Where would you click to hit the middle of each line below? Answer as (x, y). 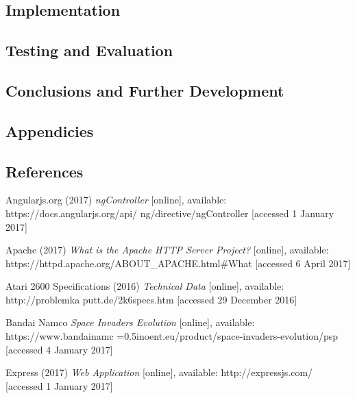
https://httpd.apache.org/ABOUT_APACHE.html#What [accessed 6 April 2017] (178, 263)
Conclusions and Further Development (145, 90)
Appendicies (50, 130)
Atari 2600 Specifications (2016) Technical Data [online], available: (145, 286)
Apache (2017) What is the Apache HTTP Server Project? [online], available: (167, 250)
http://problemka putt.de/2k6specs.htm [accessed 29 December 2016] (151, 299)
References (45, 171)
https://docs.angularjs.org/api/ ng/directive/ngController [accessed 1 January (170, 213)
